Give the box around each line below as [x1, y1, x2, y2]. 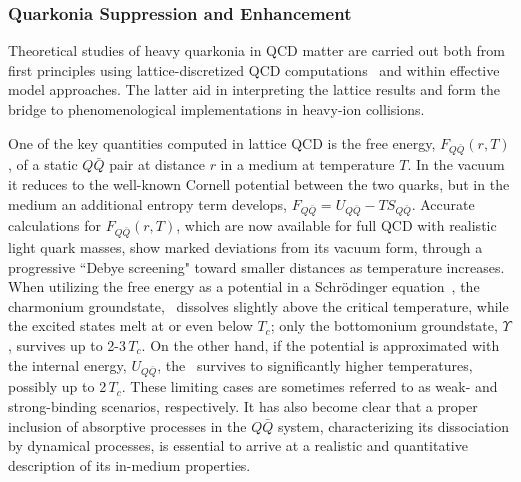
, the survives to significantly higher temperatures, [157, 354, 473, 375]
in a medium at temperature [220, 154, 395, 175]
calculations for [8, 215, 102, 236]
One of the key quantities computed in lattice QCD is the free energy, [8, 132, 436, 153]
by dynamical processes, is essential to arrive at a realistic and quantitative [8, 435, 468, 456]
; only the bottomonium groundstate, [270, 315, 498, 336]
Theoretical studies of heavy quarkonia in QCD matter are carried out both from [8, 40, 505, 61]
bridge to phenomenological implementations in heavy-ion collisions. [8, 99, 425, 119]
